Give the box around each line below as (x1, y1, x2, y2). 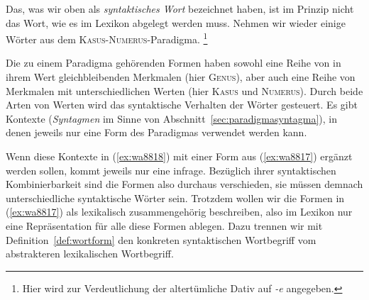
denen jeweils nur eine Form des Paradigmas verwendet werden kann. (6, 125, 307, 140)
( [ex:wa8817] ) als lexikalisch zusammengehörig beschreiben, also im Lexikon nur (6, 204, 353, 219)
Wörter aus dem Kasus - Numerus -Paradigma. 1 (6, 30, 208, 46)
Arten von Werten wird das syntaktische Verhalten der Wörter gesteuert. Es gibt (6, 97, 358, 112)
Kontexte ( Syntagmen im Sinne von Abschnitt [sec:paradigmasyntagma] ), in (6, 111, 338, 126)
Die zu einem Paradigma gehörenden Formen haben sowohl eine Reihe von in (6, 55, 341, 70)
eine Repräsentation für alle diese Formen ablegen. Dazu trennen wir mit (6, 218, 323, 233)
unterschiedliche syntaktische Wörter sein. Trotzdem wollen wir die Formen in (6, 190, 345, 205)
